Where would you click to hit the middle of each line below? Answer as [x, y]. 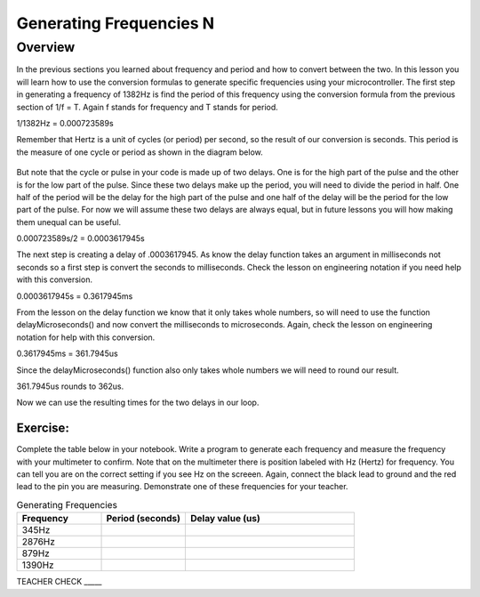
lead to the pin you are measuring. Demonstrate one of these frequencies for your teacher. [182, 487]
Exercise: [43, 428]
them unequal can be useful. [69, 222]
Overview [46, 47]
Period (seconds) [144, 519]
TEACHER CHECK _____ [59, 582]
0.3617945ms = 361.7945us [68, 354]
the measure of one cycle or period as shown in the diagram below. [140, 152]
